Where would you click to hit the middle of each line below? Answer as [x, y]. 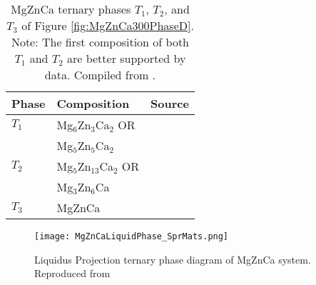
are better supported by [126, 58]
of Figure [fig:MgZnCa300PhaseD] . [108, 25]
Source [170, 103]
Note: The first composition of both [100, 42]
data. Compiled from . [100, 75]
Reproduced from [72, 273]
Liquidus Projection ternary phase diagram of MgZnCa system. [173, 259]
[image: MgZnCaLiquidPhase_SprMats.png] [132, 236]
